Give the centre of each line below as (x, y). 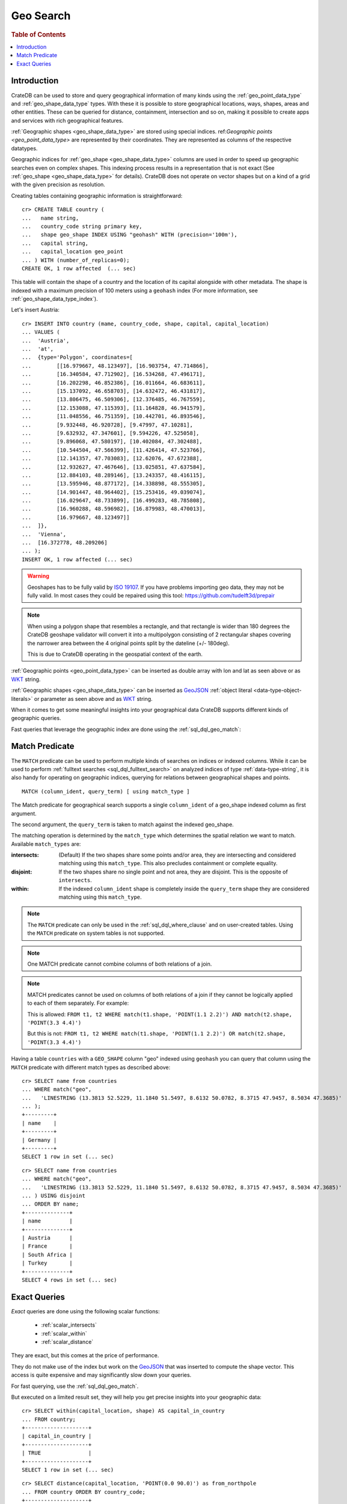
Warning (38, 576)
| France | (47, 1246)
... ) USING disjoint (54, 1195)
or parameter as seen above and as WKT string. (93, 698)
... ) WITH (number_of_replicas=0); (76, 260)
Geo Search (41, 16)
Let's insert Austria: (35, 310)
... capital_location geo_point (72, 252)
